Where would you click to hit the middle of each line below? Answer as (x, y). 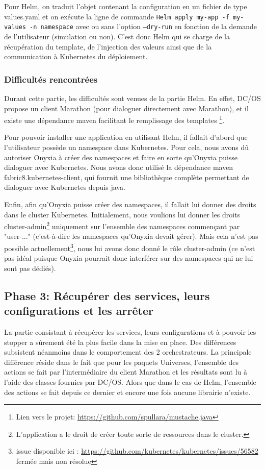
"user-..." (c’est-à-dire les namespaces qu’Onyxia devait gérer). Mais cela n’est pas (131, 236)
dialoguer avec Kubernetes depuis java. (65, 187)
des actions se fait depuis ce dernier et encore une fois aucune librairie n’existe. (127, 392)
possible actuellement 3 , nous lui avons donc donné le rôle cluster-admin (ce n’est (130, 247)
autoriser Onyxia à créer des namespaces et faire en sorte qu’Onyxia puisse (121, 157)
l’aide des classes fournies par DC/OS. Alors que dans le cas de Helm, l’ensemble (130, 381)
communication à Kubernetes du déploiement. (76, 56)
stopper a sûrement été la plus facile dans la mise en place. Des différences (120, 342)
